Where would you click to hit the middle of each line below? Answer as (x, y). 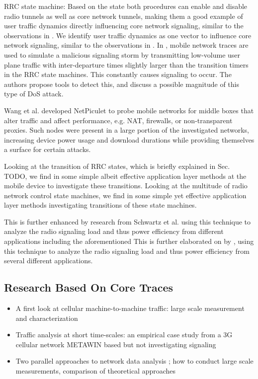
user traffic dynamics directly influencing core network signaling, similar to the (124, 26)
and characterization (47, 318)
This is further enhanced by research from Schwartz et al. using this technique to (128, 221)
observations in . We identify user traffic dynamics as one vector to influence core (128, 35)
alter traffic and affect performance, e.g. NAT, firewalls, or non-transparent (118, 120)
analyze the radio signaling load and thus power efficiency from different (114, 231)
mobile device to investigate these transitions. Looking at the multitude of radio (126, 186)
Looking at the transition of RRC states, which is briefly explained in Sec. (117, 166)
